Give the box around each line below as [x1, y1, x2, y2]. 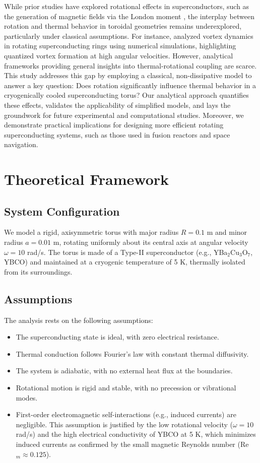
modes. [16, 392, 38, 403]
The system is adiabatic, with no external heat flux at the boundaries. [16, 365, 233, 376]
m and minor [207, 227, 247, 237]
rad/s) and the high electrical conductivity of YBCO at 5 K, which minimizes [16, 429, 256, 439]
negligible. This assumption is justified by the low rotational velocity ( [16, 419, 233, 429]
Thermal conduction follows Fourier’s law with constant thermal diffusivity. [16, 348, 249, 359]
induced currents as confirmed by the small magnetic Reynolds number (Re [16, 439, 249, 449]
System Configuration [4, 203, 120, 219]
